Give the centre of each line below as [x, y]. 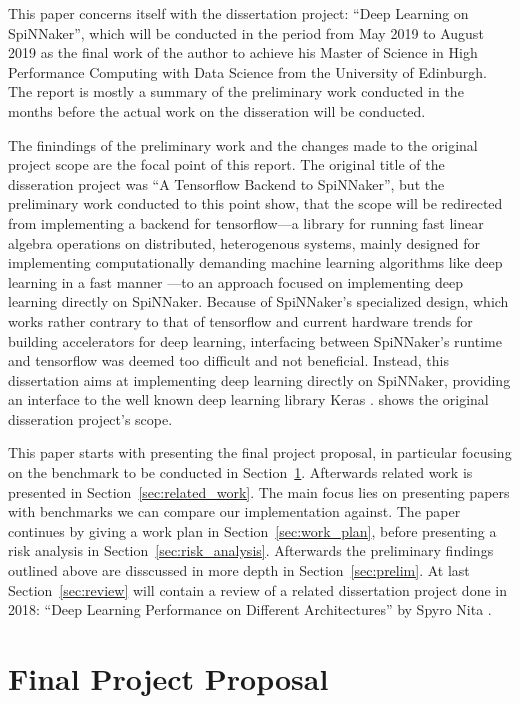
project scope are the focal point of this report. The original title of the [226, 164]
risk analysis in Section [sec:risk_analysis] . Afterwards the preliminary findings [251, 550]
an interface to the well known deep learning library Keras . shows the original [248, 399]
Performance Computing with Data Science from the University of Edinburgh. [247, 71]
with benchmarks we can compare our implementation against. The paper [234, 511]
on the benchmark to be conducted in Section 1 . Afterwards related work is [240, 472]
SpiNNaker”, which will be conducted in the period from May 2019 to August [246, 32]
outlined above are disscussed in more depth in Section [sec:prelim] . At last [239, 570]
